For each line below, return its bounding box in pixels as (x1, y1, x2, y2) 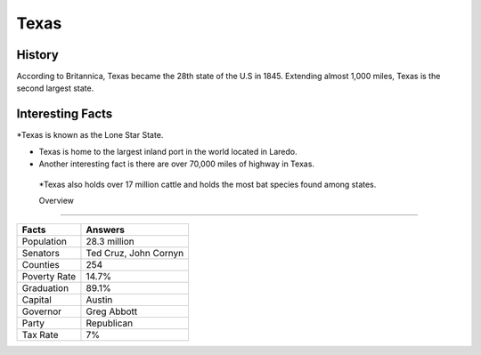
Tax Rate (21, 329, 59, 342)
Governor (21, 305, 62, 318)
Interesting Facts (16, 107, 113, 122)
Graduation (21, 282, 69, 294)
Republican (86, 317, 134, 329)
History (16, 47, 60, 62)
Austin (86, 294, 113, 306)
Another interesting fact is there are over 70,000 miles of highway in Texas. (38, 158, 315, 169)
